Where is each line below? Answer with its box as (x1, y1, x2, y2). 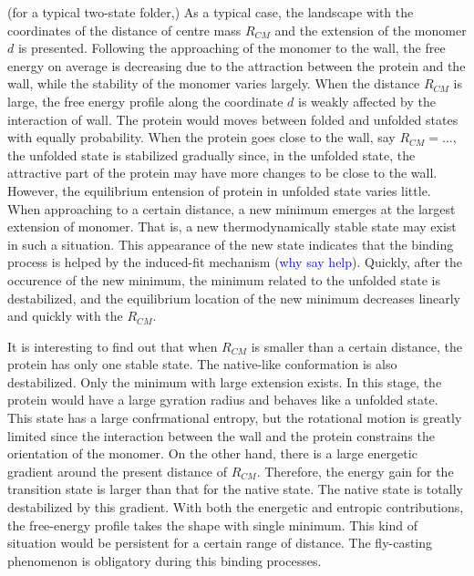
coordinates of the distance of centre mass (7, 20, 242, 39)
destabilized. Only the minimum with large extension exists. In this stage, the (7, 372, 442, 391)
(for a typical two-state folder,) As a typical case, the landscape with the (7, 3, 414, 21)
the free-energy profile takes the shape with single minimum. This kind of (7, 515, 417, 534)
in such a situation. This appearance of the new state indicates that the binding (7, 234, 454, 253)
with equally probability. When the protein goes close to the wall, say (7, 128, 396, 147)
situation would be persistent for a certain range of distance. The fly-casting (7, 533, 433, 552)
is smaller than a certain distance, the (251, 336, 463, 355)
